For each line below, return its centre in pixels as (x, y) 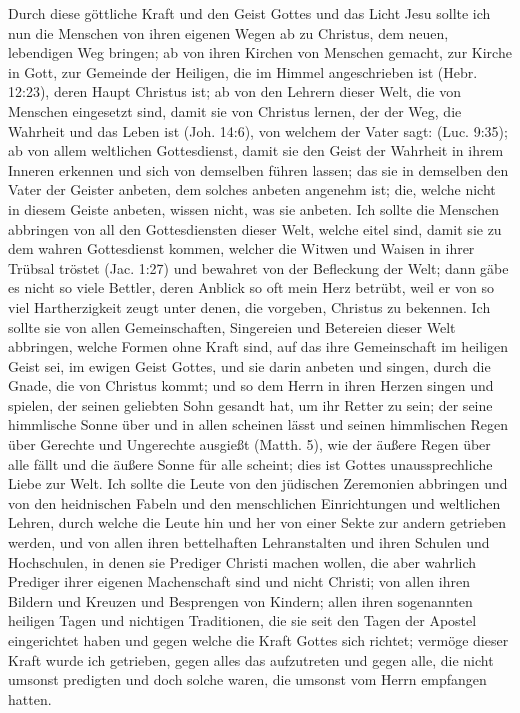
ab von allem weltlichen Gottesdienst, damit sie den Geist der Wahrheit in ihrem (256, 150)
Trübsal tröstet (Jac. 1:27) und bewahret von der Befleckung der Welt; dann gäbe (258, 267)
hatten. (30, 698)
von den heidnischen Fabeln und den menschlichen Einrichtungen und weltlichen (254, 502)
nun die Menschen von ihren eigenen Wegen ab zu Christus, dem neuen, (228, 32)
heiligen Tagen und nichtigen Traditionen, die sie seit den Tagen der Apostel (242, 620)
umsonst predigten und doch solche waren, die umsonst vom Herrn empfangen (247, 679)
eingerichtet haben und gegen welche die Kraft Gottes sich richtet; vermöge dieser (258, 640)
